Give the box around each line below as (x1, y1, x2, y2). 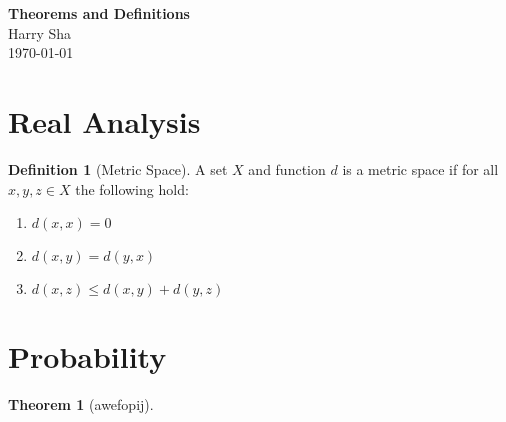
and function (248, 158, 326, 179)
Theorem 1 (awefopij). (8, 394, 154, 415)
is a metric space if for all (342, 158, 499, 179)
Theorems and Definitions (8, 3, 190, 23)
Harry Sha (8, 22, 72, 43)
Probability (8, 336, 167, 377)
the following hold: (75, 178, 189, 199)
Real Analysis (8, 100, 201, 141)
